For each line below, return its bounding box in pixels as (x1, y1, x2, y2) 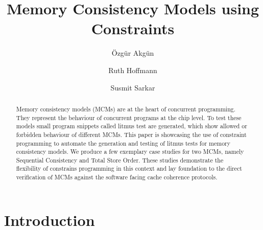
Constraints (91, 18, 175, 39)
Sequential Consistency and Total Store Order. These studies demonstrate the (16, 155, 224, 164)
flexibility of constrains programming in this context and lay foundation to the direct (16, 164, 242, 173)
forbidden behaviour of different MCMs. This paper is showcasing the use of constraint (16, 130, 247, 139)
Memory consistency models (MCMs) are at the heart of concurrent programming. (16, 104, 236, 113)
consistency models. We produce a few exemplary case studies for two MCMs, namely (16, 147, 244, 156)
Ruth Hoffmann (108, 64, 157, 75)
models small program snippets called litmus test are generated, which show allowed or (16, 122, 247, 130)
